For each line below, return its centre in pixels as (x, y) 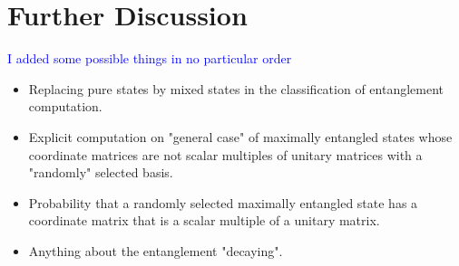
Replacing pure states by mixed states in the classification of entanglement (236, 88)
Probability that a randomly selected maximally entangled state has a (223, 202)
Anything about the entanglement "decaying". (156, 250)
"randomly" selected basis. (101, 172)
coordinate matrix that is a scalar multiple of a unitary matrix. (204, 220)
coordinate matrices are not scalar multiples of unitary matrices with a (225, 154)
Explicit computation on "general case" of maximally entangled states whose (240, 136)
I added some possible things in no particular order (150, 58)
